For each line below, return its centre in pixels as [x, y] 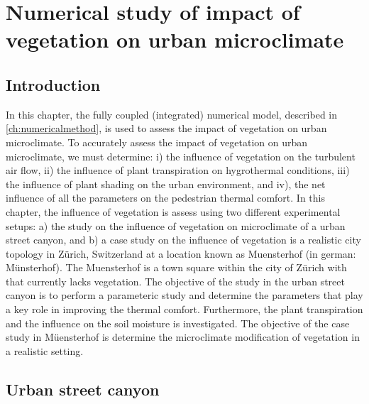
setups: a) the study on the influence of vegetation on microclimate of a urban [176, 225]
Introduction [53, 84]
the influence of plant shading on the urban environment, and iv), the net [166, 184]
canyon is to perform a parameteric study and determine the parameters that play [184, 295]
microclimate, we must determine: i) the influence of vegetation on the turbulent [181, 156]
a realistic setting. [45, 350]
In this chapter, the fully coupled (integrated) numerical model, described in [172, 114]
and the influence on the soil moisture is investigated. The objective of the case [178, 323]
